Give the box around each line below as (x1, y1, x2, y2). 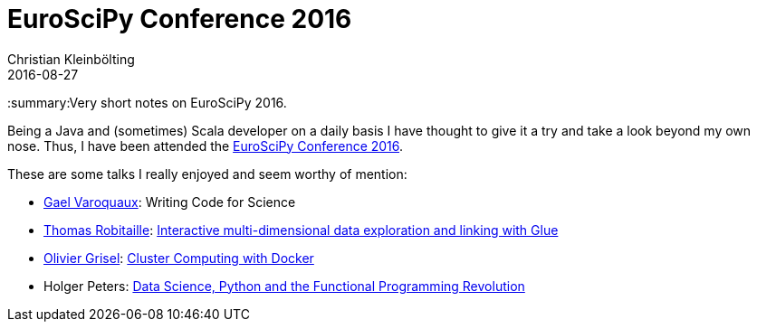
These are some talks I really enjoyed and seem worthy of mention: (7, 165, 407, 182)
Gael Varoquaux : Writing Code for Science (43, 193, 296, 210)
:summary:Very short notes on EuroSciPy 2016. (7, 94, 287, 110)
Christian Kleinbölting (7, 51, 135, 67)
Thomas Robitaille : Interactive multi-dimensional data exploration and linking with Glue (43, 221, 559, 238)
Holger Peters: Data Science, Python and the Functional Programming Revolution (43, 277, 525, 294)
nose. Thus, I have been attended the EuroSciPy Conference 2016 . (7, 137, 404, 154)
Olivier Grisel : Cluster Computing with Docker (43, 249, 314, 266)
